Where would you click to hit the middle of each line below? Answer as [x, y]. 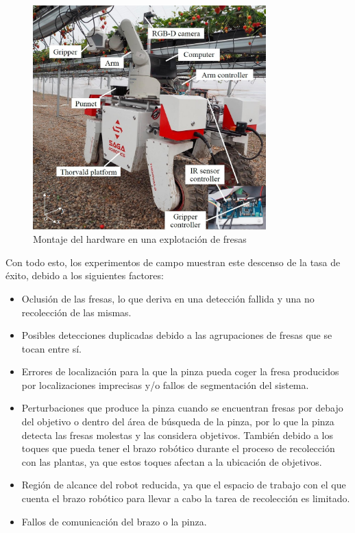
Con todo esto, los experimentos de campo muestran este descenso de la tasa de [173, 262]
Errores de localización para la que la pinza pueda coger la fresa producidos [180, 371]
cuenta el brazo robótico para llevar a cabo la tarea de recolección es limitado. [186, 498]
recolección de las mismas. [76, 312]
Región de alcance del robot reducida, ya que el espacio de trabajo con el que [184, 485]
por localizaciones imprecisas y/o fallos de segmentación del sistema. [165, 384]
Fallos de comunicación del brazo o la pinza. [114, 521]
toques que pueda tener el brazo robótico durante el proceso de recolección [178, 448]
